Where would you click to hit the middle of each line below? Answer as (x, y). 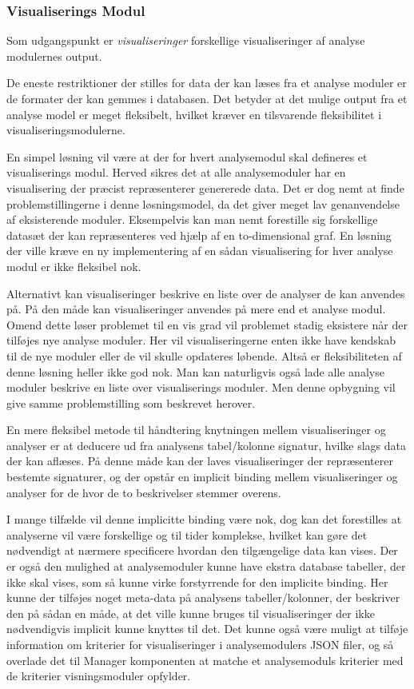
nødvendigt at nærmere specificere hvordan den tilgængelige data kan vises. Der (202, 550)
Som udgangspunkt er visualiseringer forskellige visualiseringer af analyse (186, 40)
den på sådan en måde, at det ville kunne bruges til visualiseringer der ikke (191, 613)
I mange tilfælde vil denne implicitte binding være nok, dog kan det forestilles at (204, 519)
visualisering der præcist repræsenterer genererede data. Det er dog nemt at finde (205, 187)
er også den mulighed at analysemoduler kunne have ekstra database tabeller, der (206, 566)
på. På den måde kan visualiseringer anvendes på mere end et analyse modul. (196, 309)
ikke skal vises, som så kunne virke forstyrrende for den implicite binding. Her (197, 581)
